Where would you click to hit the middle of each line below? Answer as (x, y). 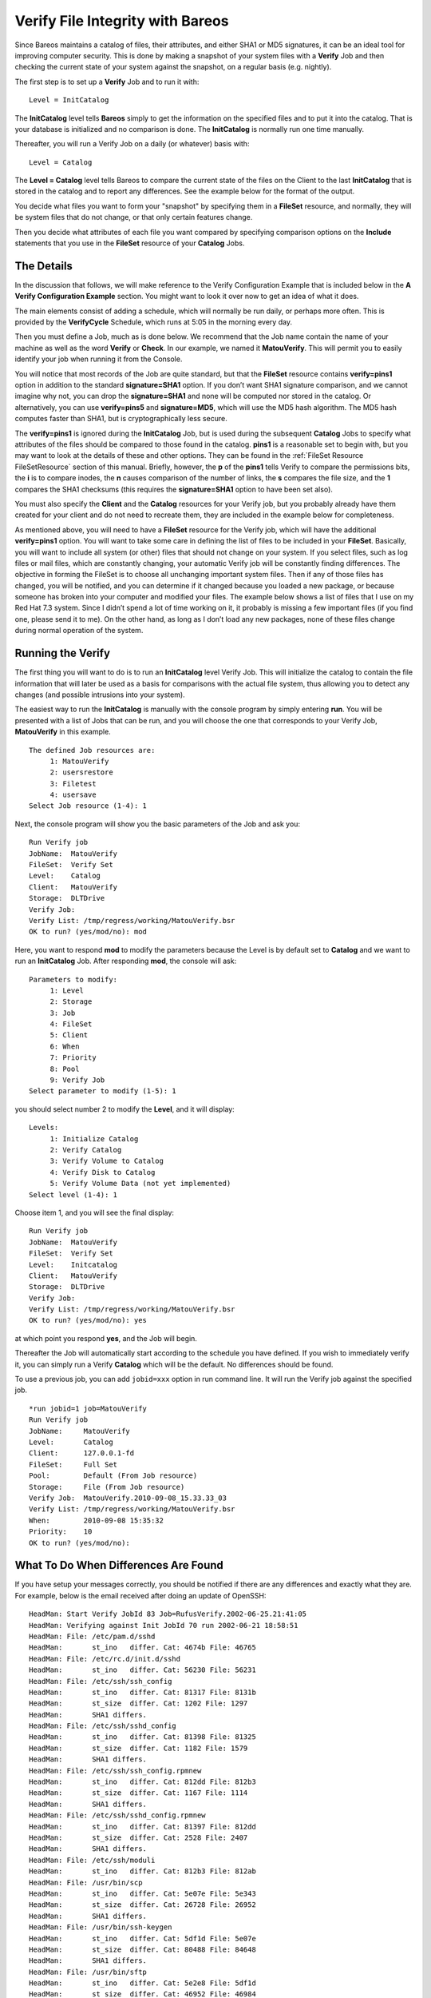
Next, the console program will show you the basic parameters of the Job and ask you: (158, 824)
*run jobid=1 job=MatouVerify (88, 1408)
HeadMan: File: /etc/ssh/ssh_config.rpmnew (115, 1771)
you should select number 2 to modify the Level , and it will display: (125, 1109)
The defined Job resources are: (92, 750)
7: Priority (73, 1058)
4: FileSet (71, 1024)
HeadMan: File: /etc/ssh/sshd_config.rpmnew (118, 1815)
